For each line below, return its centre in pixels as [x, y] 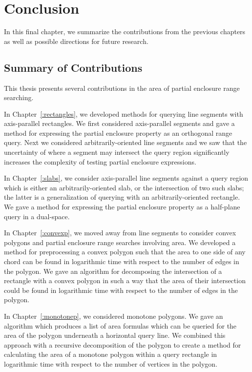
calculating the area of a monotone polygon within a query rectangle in [111, 354]
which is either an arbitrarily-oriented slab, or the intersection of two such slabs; [124, 187]
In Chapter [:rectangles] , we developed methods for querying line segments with [124, 114]
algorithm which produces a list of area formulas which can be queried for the [120, 325]
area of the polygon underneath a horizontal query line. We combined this [115, 335]
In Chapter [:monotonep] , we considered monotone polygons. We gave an [114, 316]
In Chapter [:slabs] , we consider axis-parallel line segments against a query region [126, 178]
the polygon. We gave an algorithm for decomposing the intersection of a [113, 271]
